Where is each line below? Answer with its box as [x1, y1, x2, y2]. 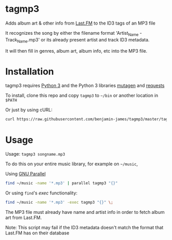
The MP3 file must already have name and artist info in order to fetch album [5, 209, 165, 215]
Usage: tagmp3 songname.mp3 [5, 151, 66, 157]
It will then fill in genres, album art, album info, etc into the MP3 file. [5, 48, 147, 54]
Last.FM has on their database [5, 230, 70, 236]
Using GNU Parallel [5, 171, 46, 177]
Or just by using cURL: [5, 107, 53, 113]
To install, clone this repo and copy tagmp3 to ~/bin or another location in [5, 93, 159, 99]
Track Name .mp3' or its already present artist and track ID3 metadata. [5, 36, 150, 44]
